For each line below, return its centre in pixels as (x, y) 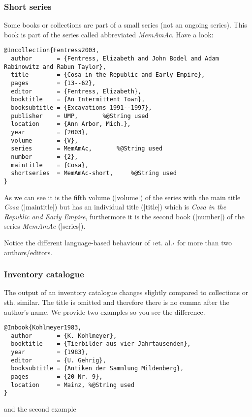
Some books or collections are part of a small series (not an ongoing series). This (126, 25)
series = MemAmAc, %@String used (87, 149)
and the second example (40, 409)
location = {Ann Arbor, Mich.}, (71, 124)
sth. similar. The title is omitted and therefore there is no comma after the (117, 302)
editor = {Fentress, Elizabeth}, (76, 91)
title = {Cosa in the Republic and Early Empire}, (108, 75)
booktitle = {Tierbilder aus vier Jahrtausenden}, (101, 344)
